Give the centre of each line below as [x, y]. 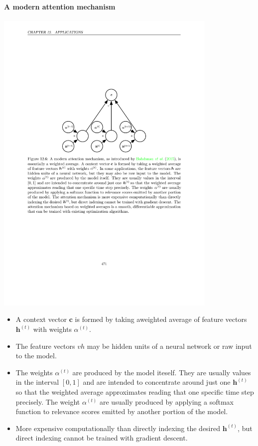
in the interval [37, 382]
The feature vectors [45, 346]
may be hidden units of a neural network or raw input [169, 346]
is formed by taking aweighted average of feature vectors [161, 319]
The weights [34, 372]
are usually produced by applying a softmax [166, 401]
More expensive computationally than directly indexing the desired [118, 428]
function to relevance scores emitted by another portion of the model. [122, 411]
